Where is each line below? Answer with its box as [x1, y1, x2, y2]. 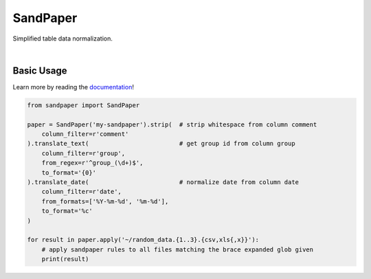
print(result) [41, 255, 89, 263]
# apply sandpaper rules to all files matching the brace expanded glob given [41, 245, 314, 254]
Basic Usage [12, 65, 67, 76]
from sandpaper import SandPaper [27, 101, 140, 109]
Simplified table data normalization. [12, 34, 113, 43]
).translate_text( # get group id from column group [27, 139, 295, 148]
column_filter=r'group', [41, 149, 126, 157]
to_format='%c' [41, 207, 93, 215]
